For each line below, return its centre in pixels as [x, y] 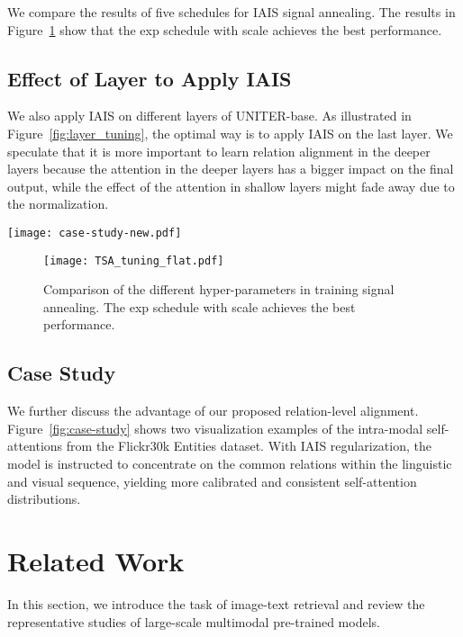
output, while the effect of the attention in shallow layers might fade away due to [231, 186]
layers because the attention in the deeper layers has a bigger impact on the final [231, 169]
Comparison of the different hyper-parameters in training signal [219, 289]
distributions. [44, 499]
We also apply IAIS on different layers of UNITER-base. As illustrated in [209, 116]
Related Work [96, 561]
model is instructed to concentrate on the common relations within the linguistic [230, 464]
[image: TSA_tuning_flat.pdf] [134, 260]
